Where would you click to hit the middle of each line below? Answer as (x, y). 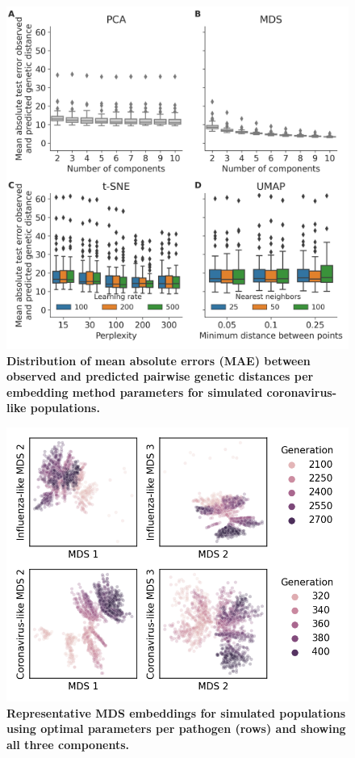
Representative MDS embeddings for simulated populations (176, 712)
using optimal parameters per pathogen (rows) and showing (176, 729)
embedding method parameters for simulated (135, 392)
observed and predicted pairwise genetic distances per (160, 376)
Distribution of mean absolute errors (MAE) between (159, 360)
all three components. (68, 744)
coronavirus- (302, 392)
